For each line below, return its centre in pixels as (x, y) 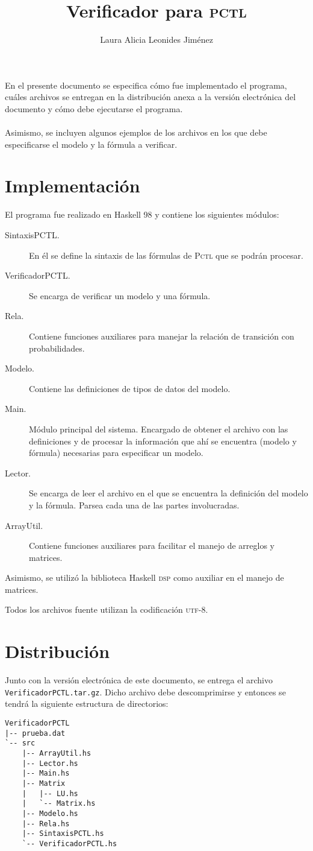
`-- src (20, 743)
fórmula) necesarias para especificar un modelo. (116, 453)
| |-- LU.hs (50, 793)
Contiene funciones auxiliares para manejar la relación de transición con (162, 336)
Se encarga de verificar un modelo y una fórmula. (120, 295)
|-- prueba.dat (35, 733)
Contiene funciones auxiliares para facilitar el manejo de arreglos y (152, 546)
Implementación (73, 185)
